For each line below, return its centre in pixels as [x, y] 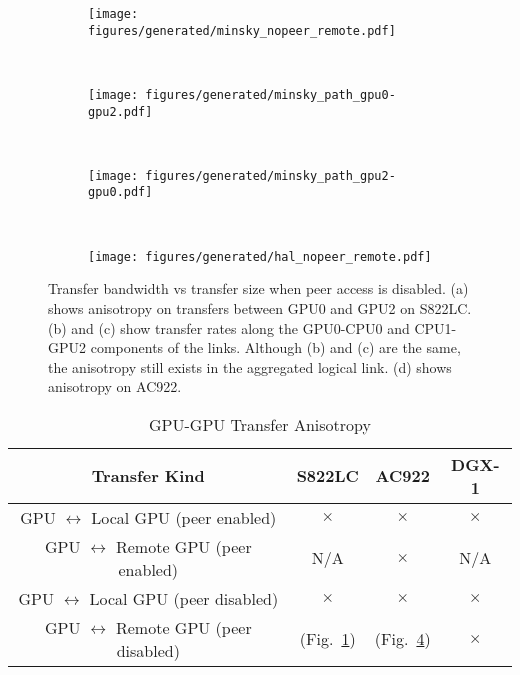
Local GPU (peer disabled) [184, 598]
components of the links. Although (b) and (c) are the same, [275, 347]
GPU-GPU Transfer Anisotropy [260, 424]
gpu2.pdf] [120, 111]
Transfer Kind [148, 476]
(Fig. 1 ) [327, 639]
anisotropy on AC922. [115, 386]
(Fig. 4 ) [402, 639]
